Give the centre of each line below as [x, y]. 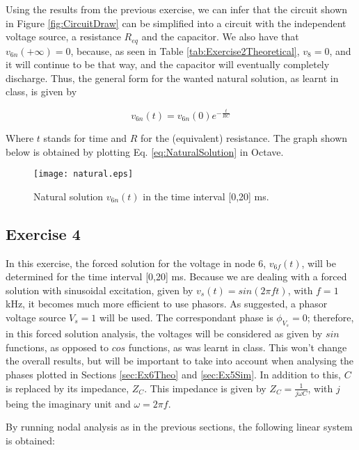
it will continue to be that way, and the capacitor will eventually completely [168, 64]
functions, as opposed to [57, 347]
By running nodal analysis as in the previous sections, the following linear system [179, 427]
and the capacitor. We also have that [220, 37]
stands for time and [85, 137]
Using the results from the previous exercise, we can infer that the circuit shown [177, 9]
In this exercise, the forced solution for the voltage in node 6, [136, 263]
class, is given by [41, 91]
